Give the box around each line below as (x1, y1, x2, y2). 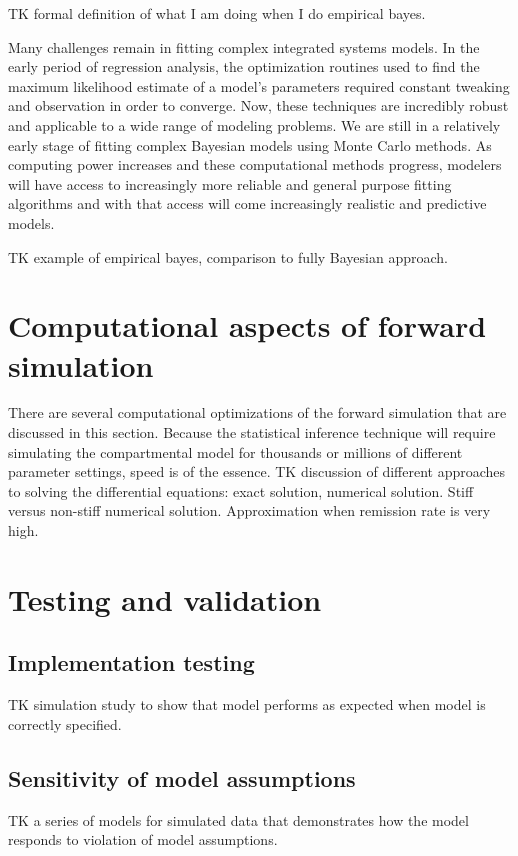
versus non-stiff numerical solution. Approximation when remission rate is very (8, 500, 491, 521)
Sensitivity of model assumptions (8, 762, 356, 793)
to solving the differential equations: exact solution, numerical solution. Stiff (8, 480, 474, 501)
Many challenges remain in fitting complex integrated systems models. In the (8, 36, 480, 57)
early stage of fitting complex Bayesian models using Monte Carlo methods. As (8, 134, 492, 155)
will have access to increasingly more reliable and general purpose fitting (8, 173, 452, 194)
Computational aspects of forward (8, 305, 487, 346)
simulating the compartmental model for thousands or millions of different (8, 441, 463, 462)
